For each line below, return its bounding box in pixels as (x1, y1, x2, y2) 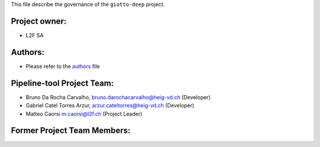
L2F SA (25, 31, 44, 38)
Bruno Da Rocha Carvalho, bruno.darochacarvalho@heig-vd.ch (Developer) (25, 93, 211, 100)
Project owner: (11, 16, 67, 26)
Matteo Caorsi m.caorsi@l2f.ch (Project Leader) (25, 110, 143, 117)
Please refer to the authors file (25, 63, 100, 70)
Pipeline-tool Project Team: (11, 78, 114, 88)
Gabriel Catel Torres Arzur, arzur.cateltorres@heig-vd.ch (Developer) (25, 102, 195, 109)
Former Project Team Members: (11, 126, 130, 136)
